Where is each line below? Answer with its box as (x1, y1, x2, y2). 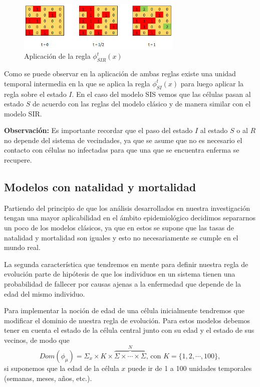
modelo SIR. (4, 108, 42, 118)
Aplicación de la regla (24, 51, 91, 61)
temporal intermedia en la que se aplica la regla (4, 78, 150, 88)
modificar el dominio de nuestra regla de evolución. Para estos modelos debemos (4, 315, 250, 325)
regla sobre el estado (4, 88, 67, 99)
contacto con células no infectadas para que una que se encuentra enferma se (4, 145, 239, 155)
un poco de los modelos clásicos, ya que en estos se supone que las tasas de (4, 222, 234, 233)
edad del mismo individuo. (4, 288, 85, 299)
